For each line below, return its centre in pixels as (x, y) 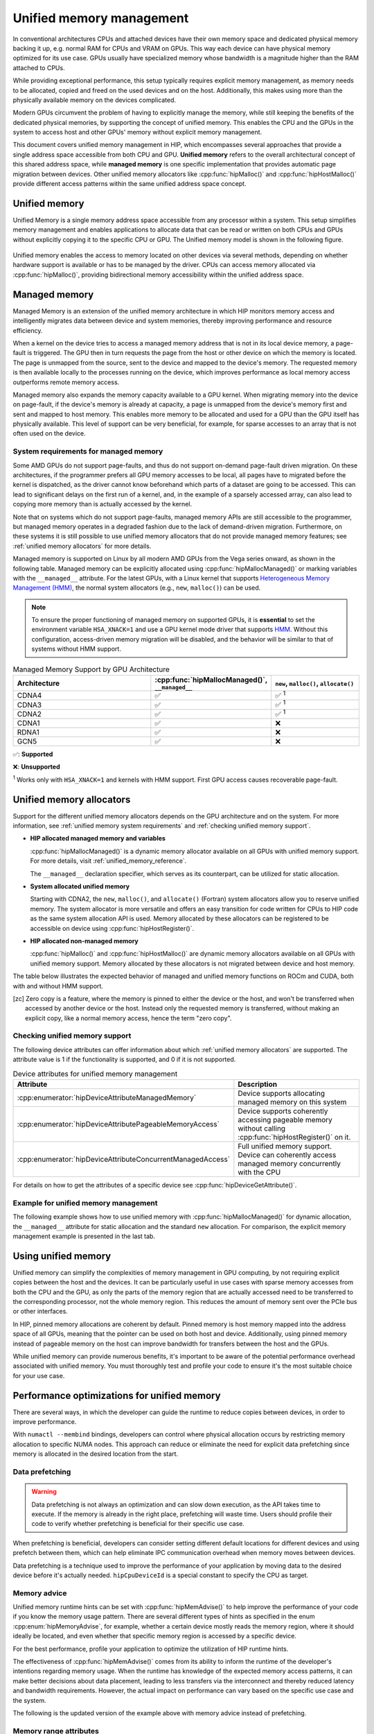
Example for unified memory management (86, 1203)
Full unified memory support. (285, 1147)
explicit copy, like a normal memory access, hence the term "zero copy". (128, 1018)
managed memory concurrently (289, 1164)
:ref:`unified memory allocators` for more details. (82, 546)
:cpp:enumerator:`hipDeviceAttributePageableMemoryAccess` (118, 1124)
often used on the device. (49, 433)
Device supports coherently (283, 1111)
